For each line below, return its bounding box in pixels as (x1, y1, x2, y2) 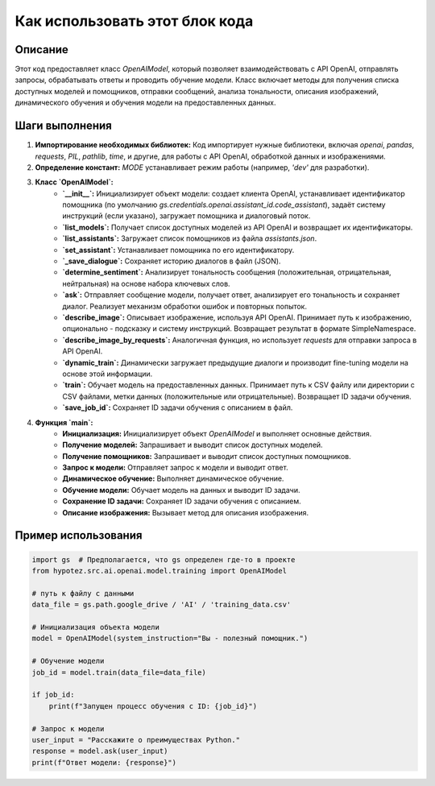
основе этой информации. (62, 369, 153, 379)
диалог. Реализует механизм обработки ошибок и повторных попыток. (62, 301, 308, 311)
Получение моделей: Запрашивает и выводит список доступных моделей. (62, 440, 323, 450)
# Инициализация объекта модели (31, 623, 160, 631)
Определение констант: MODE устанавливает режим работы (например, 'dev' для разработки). (35, 162, 370, 172)
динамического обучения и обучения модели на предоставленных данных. (14, 97, 276, 108)
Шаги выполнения (14, 119, 112, 133)
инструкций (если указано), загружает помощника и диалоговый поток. (62, 211, 311, 221)
